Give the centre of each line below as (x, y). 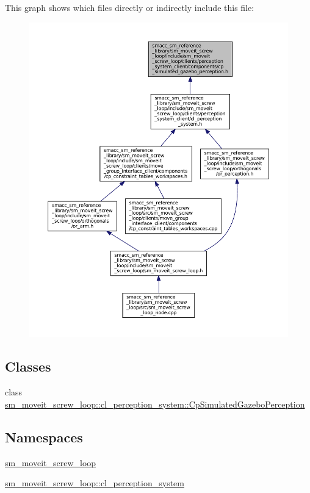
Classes (28, 366)
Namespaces (44, 437)
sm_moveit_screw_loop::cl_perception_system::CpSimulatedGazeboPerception (155, 404)
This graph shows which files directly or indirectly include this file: (130, 7)
